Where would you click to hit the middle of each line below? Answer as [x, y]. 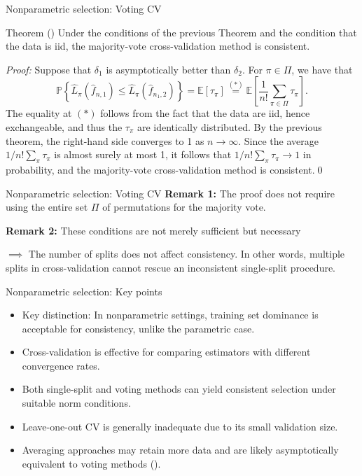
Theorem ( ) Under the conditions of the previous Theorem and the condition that [181, 32]
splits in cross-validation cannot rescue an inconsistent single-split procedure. [171, 267]
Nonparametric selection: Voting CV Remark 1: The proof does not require [170, 193]
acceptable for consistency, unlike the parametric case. [138, 328]
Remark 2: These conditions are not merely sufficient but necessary [153, 230]
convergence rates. [61, 365]
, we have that [322, 69]
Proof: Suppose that [49, 69]
